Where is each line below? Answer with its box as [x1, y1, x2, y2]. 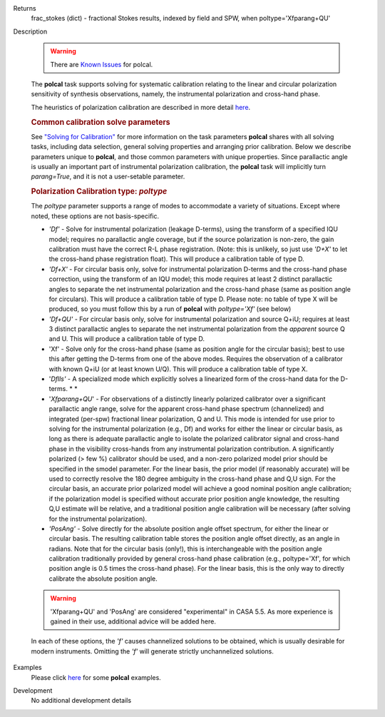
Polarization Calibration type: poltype [31, 186, 168, 196]
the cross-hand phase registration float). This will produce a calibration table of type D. [48, 255, 304, 263]
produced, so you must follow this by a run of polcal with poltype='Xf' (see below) [48, 305, 292, 313]
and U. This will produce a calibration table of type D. [48, 335, 205, 343]
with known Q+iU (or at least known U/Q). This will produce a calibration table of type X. [48, 365, 308, 373]
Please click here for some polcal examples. [31, 673, 162, 681]
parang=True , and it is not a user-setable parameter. [31, 172, 185, 181]
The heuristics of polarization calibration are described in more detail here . [31, 103, 251, 111]
